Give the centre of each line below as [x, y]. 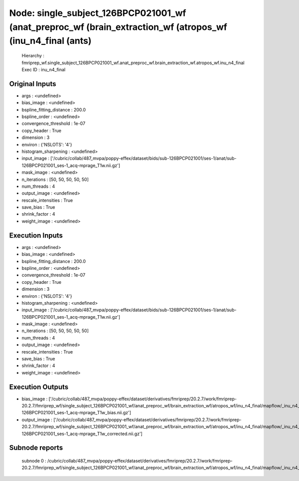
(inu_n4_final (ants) [50, 41]
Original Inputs [33, 84]
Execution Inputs [36, 235]
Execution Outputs [39, 387]
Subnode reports [36, 448]
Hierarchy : [33, 56]
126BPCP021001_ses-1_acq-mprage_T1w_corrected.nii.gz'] [82, 434]
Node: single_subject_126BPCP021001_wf [98, 13]
